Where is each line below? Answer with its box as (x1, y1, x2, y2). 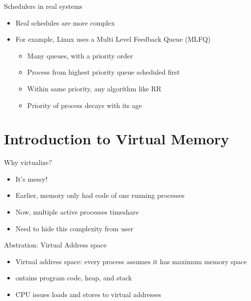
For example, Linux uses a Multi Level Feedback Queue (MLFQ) (15, 34, 211, 44)
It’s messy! (15, 173, 48, 184)
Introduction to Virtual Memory (4, 129, 229, 149)
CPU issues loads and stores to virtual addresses (15, 289, 162, 300)
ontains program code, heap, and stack (15, 273, 132, 283)
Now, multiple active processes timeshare (15, 207, 139, 217)
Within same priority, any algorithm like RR (27, 83, 162, 93)
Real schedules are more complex (15, 17, 115, 27)
